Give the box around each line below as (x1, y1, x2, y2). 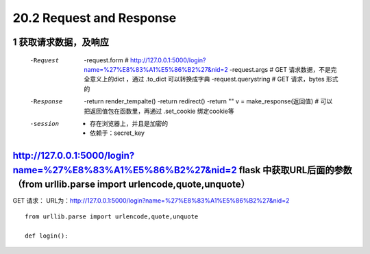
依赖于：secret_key (90, 129, 145, 137)
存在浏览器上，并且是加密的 (90, 119, 168, 127)
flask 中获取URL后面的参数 (238, 164, 353, 176)
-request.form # (84, 55, 129, 64)
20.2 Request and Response (12, 10, 177, 25)
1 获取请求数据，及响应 (12, 36, 110, 48)
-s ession (29, 120, 60, 127)
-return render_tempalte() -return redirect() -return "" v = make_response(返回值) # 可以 (84, 97, 333, 105)
